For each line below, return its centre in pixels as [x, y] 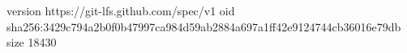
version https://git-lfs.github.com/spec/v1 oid [121, 10]
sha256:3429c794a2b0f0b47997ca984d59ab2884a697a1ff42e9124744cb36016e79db [204, 26]
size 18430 [32, 42]
